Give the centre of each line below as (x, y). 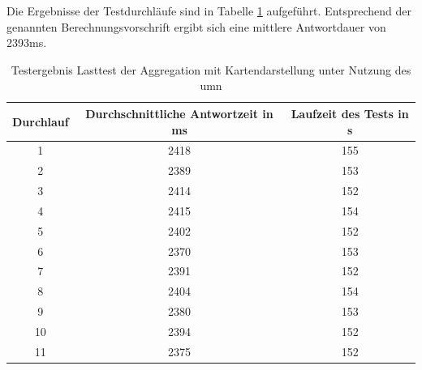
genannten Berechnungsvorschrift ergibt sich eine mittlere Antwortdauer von (196, 26)
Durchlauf (41, 121)
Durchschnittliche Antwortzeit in (179, 113)
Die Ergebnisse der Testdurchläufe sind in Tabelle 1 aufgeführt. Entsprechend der (209, 11)
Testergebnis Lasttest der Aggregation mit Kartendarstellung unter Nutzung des (211, 69)
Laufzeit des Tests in (350, 113)
